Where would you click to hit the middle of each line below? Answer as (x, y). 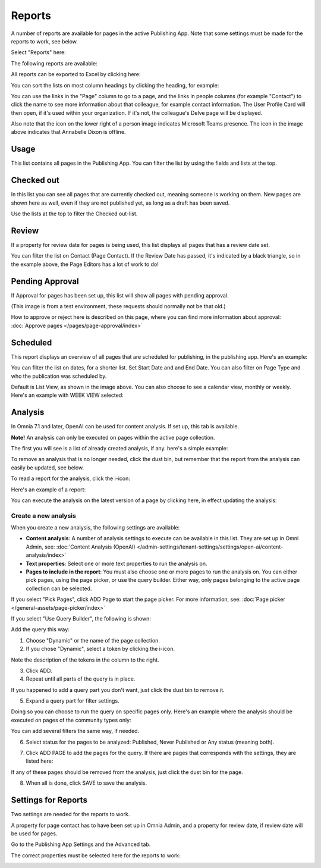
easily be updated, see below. (48, 468)
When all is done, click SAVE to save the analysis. (86, 783)
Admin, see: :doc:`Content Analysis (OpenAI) (81, 547)
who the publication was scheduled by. (59, 376)
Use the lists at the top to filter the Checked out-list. (74, 214)
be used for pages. (34, 833)
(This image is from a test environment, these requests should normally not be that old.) (118, 306)
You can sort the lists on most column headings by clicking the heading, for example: (115, 85)
